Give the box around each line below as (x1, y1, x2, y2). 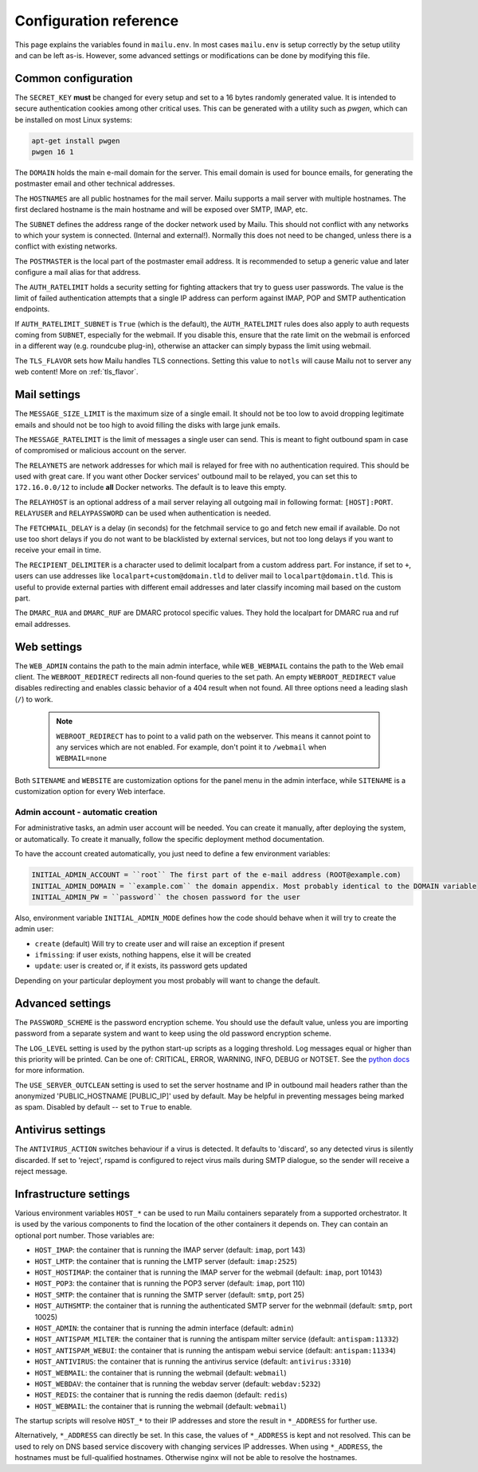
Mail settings (14, 388, 81, 401)
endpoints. (14, 304, 50, 314)
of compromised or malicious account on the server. (14, 446, 186, 456)
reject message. (14, 1167, 68, 1176)
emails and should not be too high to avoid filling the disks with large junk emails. (14, 420, 280, 429)
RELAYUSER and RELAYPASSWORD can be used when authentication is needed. (14, 508, 271, 518)
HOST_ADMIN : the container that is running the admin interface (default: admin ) (34, 1323, 294, 1333)
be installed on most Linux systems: (14, 115, 133, 124)
